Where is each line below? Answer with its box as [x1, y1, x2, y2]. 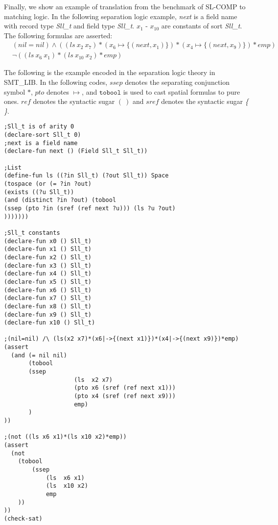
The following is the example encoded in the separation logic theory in [4, 67, 215, 77]
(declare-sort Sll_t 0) [4, 131, 81, 139]
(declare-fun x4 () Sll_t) [4, 270, 92, 277]
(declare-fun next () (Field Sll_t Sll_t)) [4, 148, 148, 155]
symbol [4, 86, 25, 97]
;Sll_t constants [4, 229, 60, 236]
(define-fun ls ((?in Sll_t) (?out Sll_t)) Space [4, 172, 169, 179]
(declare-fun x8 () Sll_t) [4, 302, 92, 310]
